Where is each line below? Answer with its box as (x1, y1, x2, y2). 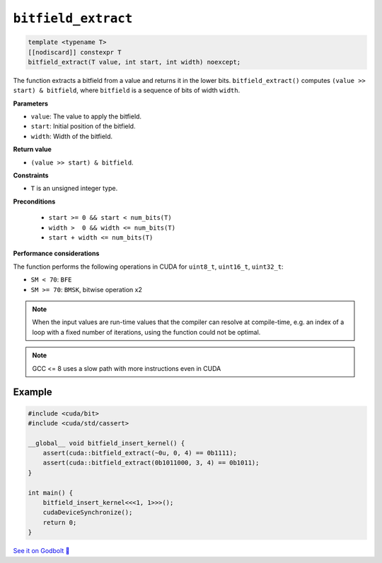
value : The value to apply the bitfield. (30, 112, 141, 121)
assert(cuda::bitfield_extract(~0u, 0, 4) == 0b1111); (42, 449, 237, 457)
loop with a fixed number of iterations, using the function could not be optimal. (32, 328, 261, 336)
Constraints (13, 171, 49, 180)
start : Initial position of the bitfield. (30, 122, 136, 130)
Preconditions (13, 197, 56, 206)
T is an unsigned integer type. (30, 184, 118, 193)
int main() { (28, 489, 74, 496)
